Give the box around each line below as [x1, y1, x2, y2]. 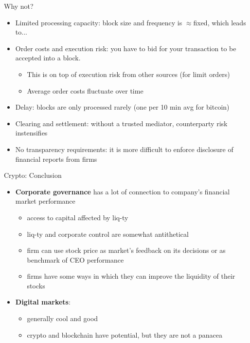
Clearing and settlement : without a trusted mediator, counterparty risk [15, 118, 228, 128]
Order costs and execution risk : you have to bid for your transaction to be [15, 43, 236, 53]
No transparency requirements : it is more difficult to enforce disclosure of [15, 144, 233, 154]
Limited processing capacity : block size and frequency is [15, 17, 182, 27]
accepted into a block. [15, 53, 81, 63]
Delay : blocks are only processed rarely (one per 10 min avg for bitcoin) [15, 102, 230, 112]
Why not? [4, 1, 34, 11]
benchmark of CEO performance [27, 254, 124, 265]
